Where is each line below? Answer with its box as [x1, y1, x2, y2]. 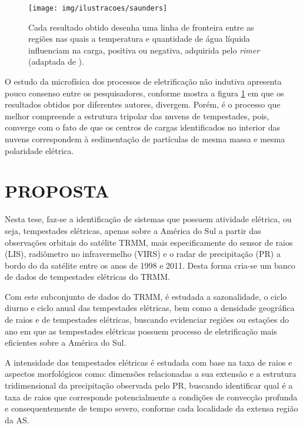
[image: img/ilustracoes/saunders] [28, 4, 168, 12]
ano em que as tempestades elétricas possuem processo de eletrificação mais [5, 325, 277, 337]
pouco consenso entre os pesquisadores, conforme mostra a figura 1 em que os [5, 86, 284, 99]
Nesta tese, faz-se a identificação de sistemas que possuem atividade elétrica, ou [5, 213, 292, 225]
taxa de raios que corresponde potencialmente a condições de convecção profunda [5, 390, 298, 403]
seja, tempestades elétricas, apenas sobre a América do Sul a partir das [5, 224, 261, 236]
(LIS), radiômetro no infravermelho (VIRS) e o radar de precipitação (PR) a [5, 248, 281, 260]
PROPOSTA [5, 179, 109, 203]
